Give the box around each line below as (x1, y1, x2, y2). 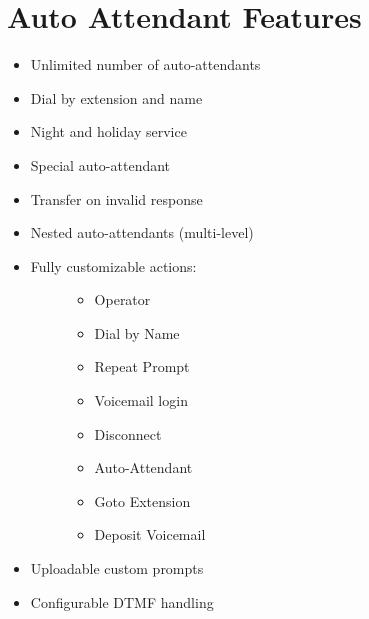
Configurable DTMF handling (30, 591, 214, 612)
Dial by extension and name (30, 87, 203, 108)
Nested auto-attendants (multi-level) (30, 222, 254, 243)
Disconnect (94, 423, 162, 444)
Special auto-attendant (30, 154, 171, 175)
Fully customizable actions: (30, 255, 197, 276)
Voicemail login (94, 390, 188, 411)
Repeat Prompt (94, 356, 190, 377)
